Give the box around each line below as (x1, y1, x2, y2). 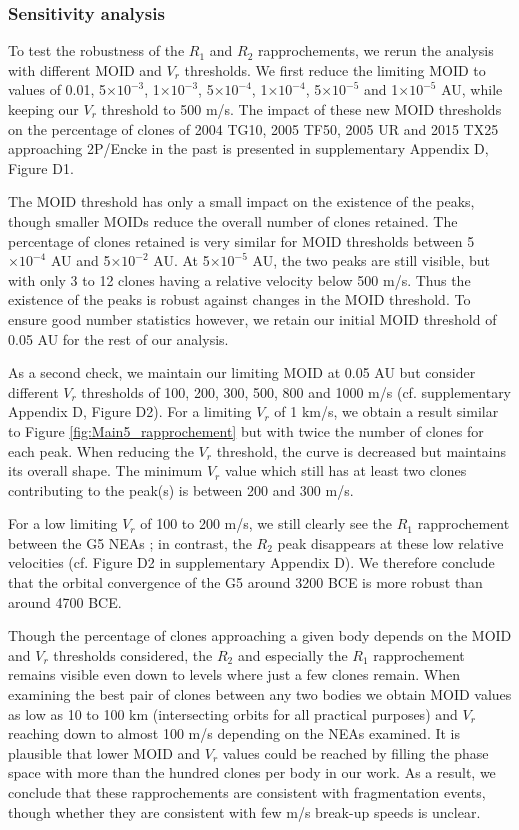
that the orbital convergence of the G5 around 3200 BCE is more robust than (8, 572, 483, 593)
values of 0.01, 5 (8, 79, 107, 100)
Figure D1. (8, 157, 74, 178)
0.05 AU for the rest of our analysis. (8, 328, 229, 349)
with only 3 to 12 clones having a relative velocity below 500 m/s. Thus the (8, 269, 471, 290)
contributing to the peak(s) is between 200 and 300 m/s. (8, 479, 354, 500)
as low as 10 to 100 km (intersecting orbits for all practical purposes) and (8, 703, 458, 724)
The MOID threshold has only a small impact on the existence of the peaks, (8, 191, 475, 212)
